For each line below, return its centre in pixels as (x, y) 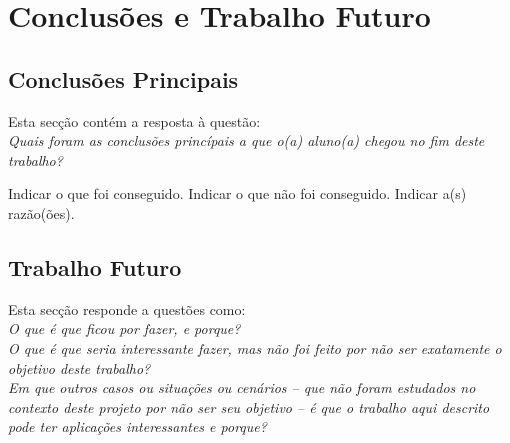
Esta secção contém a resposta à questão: (134, 120)
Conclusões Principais (123, 78)
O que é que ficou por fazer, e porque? (124, 328)
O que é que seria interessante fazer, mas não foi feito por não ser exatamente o (255, 347)
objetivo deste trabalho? (79, 367)
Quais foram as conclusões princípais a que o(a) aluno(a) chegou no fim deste (246, 140)
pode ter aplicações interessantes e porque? (137, 426)
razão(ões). (41, 212)
